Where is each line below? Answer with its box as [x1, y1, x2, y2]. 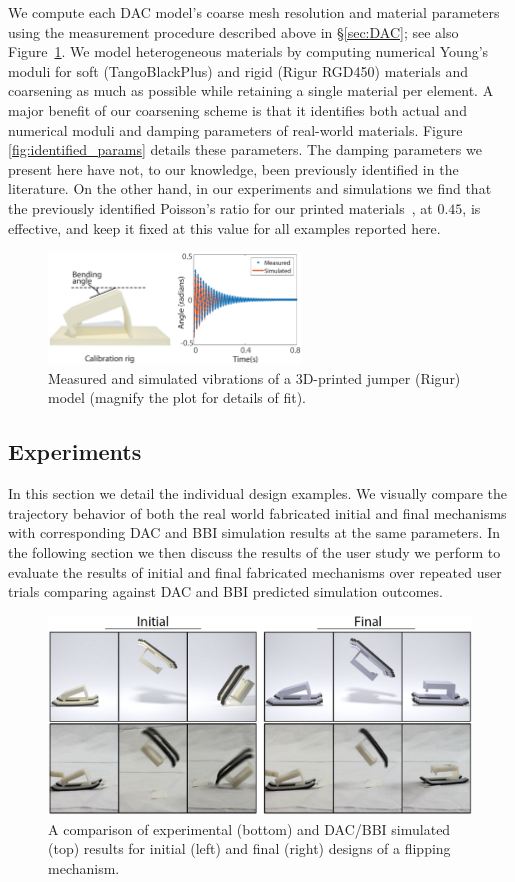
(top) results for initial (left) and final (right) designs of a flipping [48, 838, 451, 859]
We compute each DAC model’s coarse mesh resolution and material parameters [8, 2, 500, 22]
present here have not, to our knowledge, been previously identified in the [8, 158, 459, 179]
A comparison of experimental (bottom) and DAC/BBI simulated [48, 818, 451, 839]
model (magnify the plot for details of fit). [48, 387, 306, 408]
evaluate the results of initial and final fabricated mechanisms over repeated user [8, 561, 502, 582]
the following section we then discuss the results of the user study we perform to [8, 541, 501, 562]
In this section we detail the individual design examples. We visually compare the [8, 483, 507, 504]
